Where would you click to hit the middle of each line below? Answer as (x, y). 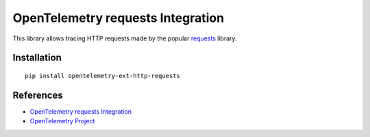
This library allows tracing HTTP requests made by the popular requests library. (125, 38)
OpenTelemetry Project (62, 121)
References (38, 95)
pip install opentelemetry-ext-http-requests (103, 76)
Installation (37, 58)
